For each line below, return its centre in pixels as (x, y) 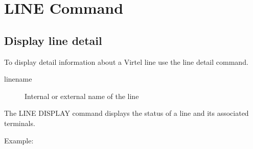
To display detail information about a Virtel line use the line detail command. (126, 61)
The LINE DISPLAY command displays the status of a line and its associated (126, 113)
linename (18, 79)
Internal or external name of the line (82, 96)
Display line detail (53, 40)
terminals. (20, 123)
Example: (19, 140)
